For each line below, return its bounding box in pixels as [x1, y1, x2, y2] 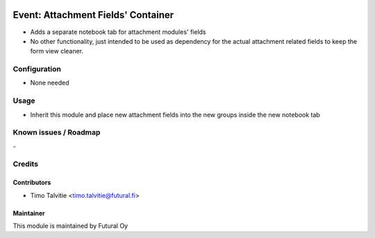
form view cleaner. [30, 47, 83, 56]
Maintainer [12, 209, 45, 217]
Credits [12, 160, 38, 169]
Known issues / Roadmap [12, 128, 101, 137]
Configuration [12, 65, 62, 74]
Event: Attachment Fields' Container [12, 9, 174, 21]
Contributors [12, 178, 51, 187]
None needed [30, 78, 69, 87]
